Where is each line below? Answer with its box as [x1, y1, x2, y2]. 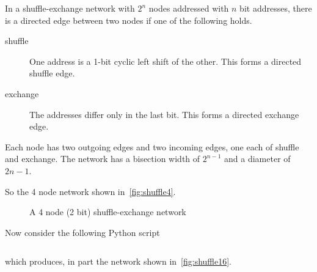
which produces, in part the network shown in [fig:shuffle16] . [5, 255, 232, 268]
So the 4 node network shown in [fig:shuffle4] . [5, 185, 176, 197]
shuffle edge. [29, 67, 75, 79]
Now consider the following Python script [5, 226, 160, 238]
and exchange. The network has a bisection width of [5, 152, 200, 165]
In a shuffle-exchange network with [5, 2, 135, 14]
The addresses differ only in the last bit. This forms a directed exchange [29, 108, 299, 120]
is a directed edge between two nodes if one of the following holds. [5, 13, 252, 26]
